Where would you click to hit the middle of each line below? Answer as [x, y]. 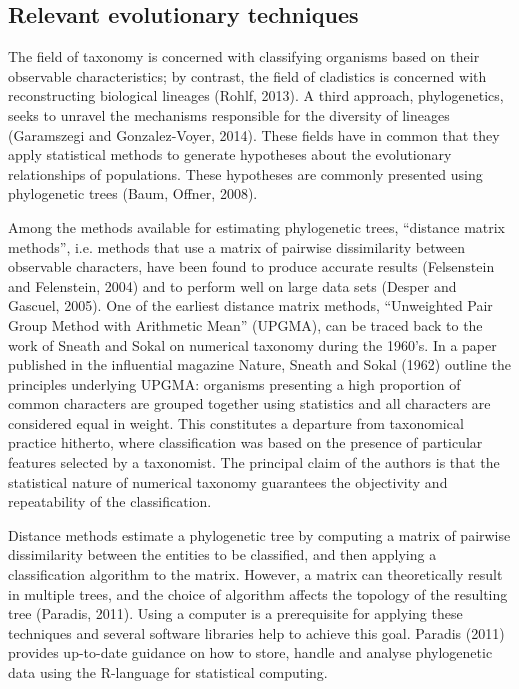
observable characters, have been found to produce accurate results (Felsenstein [251, 266]
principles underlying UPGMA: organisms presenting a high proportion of [234, 383]
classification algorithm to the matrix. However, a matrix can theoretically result [255, 574]
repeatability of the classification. [110, 501]
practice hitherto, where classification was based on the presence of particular [245, 442]
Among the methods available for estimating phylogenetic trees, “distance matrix [257, 226]
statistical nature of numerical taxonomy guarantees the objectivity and [228, 481]
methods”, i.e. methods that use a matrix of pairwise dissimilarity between [237, 246]
